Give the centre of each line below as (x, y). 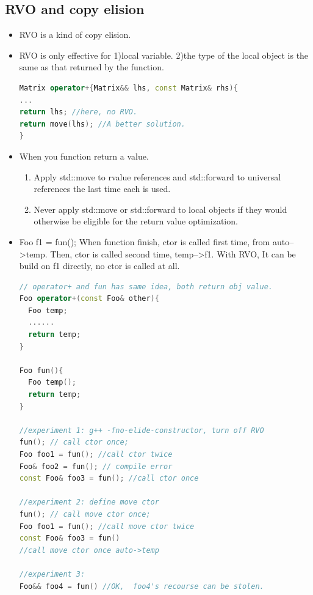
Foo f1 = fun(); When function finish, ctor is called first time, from (145, 241)
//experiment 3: (52, 574)
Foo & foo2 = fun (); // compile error (96, 466)
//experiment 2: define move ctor (89, 502)
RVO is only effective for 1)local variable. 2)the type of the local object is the (164, 55)
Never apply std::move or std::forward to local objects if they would (160, 209)
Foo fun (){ (41, 370)
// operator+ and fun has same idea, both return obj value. (146, 286)
